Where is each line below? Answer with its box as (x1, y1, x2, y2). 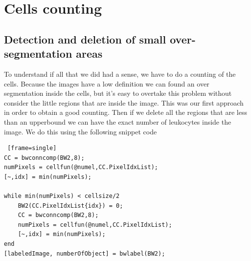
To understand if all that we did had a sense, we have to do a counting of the (4, 68, 236, 79)
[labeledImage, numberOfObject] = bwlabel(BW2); (4, 250, 165, 257)
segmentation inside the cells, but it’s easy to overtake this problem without (4, 88, 232, 98)
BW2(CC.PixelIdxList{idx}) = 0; (18, 202, 123, 209)
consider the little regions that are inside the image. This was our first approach (4, 97, 244, 108)
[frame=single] (7, 145, 57, 152)
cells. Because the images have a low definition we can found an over (4, 78, 209, 88)
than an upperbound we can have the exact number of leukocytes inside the (4, 116, 231, 127)
